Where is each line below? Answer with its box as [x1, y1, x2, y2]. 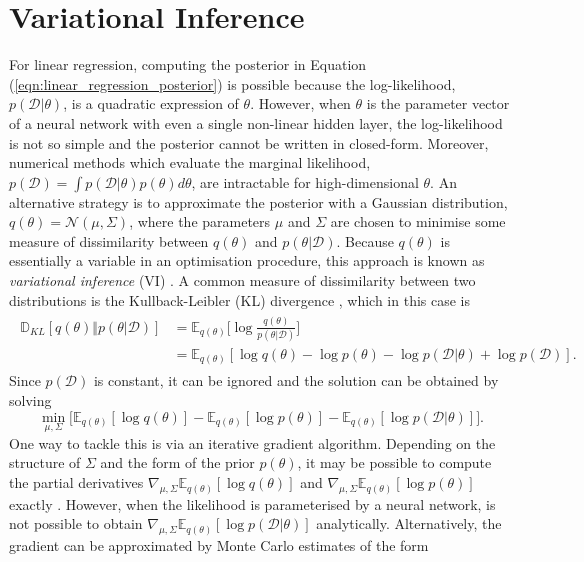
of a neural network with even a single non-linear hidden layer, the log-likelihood [9, 112, 503, 133]
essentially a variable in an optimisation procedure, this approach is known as [9, 250, 485, 271]
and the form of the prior [100, 452, 255, 473]
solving [9, 390, 52, 411]
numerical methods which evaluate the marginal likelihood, [9, 152, 371, 173]
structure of [9, 452, 81, 473]
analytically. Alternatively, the [316, 513, 502, 534]
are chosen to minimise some [330, 211, 506, 232]
